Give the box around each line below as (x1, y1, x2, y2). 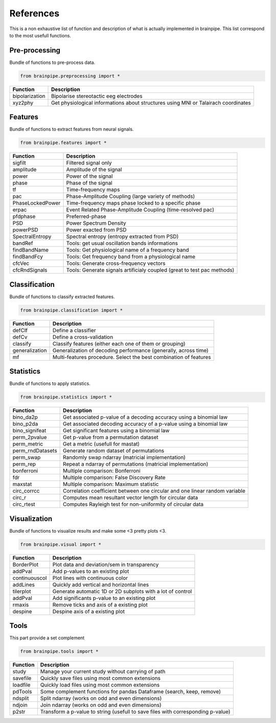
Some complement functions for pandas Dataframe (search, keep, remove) (40, 688, 221, 695)
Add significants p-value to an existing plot (52, 594, 156, 601)
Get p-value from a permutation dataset (63, 434, 158, 441)
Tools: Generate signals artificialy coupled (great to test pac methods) (66, 267, 235, 274)
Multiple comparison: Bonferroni (63, 467, 141, 474)
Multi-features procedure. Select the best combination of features (52, 353, 212, 360)
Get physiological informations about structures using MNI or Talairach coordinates (51, 99, 251, 106)
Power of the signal (66, 173, 113, 180)
